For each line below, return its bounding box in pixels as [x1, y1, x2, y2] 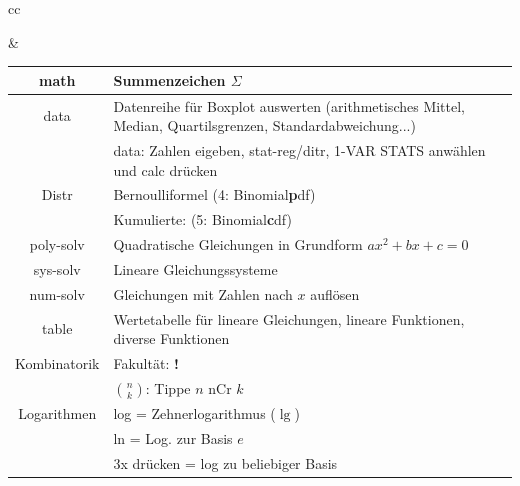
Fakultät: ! [113, 353, 179, 374]
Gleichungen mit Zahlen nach [113, 283, 293, 304]
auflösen [310, 283, 360, 304]
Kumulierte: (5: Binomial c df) [113, 209, 292, 230]
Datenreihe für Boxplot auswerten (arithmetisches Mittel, [113, 95, 466, 116]
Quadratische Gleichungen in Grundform [113, 234, 363, 255]
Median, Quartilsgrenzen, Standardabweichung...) [113, 115, 416, 136]
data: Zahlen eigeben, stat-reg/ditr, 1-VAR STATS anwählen [113, 139, 486, 160]
